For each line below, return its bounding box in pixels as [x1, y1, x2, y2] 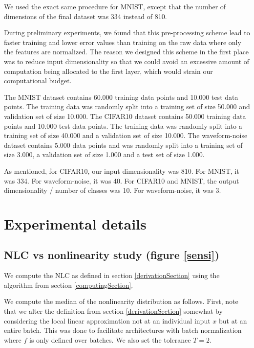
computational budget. [4, 75, 72, 86]
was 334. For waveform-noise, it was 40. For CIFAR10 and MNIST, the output [4, 175, 239, 186]
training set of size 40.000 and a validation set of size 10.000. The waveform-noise [4, 130, 248, 140]
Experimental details [4, 213, 147, 233]
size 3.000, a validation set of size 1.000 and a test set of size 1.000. [4, 149, 205, 160]
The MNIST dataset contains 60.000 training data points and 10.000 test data [4, 92, 238, 102]
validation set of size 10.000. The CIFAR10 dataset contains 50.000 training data [4, 111, 246, 121]
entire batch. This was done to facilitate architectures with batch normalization [4, 325, 242, 335]
